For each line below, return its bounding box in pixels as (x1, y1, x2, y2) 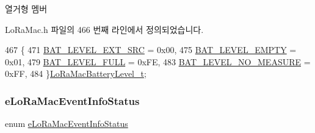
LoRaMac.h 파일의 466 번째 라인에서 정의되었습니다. (5, 23, 204, 35)
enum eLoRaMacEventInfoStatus (5, 117, 128, 130)
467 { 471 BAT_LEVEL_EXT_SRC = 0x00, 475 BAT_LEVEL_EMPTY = (5, 43, 297, 56)
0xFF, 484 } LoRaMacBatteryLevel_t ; (5, 67, 147, 80)
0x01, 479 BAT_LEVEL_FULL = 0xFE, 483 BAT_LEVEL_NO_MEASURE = (5, 55, 311, 68)
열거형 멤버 (5, 2, 48, 15)
